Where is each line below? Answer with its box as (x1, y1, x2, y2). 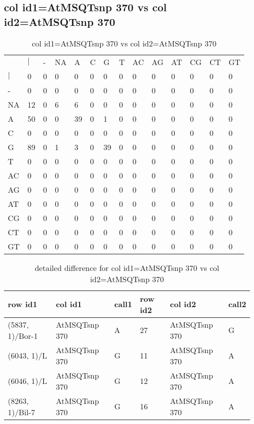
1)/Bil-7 (8, 406, 35, 418)
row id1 (8, 298, 38, 310)
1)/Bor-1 (8, 330, 38, 341)
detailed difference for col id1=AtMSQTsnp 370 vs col (35, 262, 219, 273)
